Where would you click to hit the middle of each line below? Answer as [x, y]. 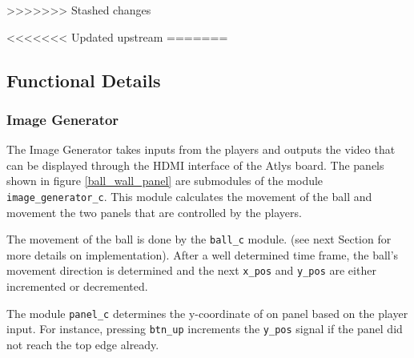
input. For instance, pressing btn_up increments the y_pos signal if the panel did [205, 329]
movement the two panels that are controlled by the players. [154, 212]
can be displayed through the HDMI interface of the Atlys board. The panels [195, 165]
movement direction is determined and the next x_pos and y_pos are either [191, 270]
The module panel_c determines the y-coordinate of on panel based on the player [207, 313]
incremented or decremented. [77, 286]
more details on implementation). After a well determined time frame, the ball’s [203, 254]
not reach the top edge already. [83, 345]
